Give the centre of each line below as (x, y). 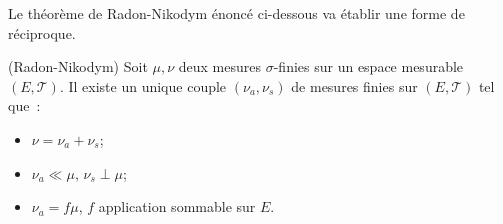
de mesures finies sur (354, 85)
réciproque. (42, 32)
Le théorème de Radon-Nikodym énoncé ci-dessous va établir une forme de (236, 13)
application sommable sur (177, 206)
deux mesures (220, 66)
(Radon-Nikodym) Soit (78, 66)
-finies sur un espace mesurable (368, 66)
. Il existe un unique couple (143, 85)
